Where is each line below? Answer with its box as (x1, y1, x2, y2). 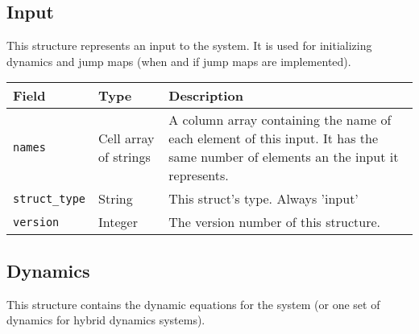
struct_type (13, 192, 86, 205)
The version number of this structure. (168, 212, 380, 232)
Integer (98, 212, 138, 232)
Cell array (98, 129, 155, 148)
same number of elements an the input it (168, 147, 399, 167)
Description (168, 86, 243, 105)
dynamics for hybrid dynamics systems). (6, 311, 205, 328)
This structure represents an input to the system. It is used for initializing (6, 37, 372, 54)
